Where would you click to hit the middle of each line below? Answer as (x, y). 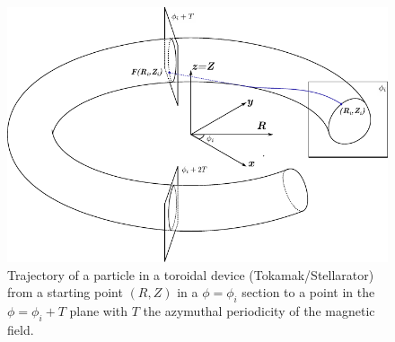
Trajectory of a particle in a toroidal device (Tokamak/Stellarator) (191, 274)
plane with (99, 311)
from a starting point (65, 292)
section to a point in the (308, 292)
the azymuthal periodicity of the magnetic (259, 311)
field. (21, 329)
